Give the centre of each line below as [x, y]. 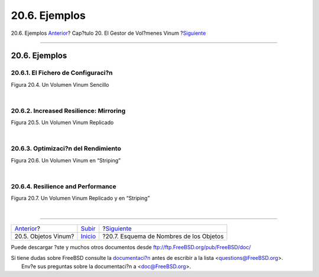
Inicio [88, 236]
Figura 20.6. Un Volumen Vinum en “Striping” [66, 160]
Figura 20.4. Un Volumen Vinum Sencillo [60, 84]
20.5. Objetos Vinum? [44, 236]
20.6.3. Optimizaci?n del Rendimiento [66, 149]
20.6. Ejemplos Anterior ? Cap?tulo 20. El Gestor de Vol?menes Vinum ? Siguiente [108, 33]
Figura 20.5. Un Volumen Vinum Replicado [62, 123]
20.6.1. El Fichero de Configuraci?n [62, 73]
